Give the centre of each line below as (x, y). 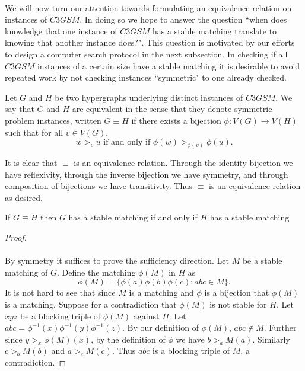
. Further (280, 327)
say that (20, 109)
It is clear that (31, 162)
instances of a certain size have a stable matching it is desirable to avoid (169, 65)
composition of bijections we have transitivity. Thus (99, 186)
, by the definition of (128, 339)
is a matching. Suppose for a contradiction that (91, 304)
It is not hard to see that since (60, 292)
